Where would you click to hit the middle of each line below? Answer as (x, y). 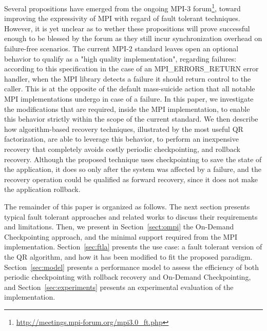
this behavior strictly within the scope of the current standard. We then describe (131, 119)
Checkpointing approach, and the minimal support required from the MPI (121, 236)
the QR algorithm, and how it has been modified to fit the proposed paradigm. (128, 256)
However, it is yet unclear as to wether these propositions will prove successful (127, 28)
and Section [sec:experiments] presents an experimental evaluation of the (119, 287)
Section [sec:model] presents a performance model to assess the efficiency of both (132, 267)
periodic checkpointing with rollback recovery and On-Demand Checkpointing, (128, 277)
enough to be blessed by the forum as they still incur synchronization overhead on (133, 38)
